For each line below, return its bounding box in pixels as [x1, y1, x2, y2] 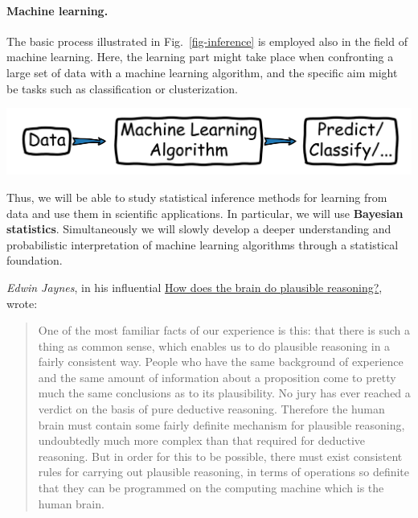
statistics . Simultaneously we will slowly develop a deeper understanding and [6, 220, 391, 237]
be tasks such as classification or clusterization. [6, 80, 238, 97]
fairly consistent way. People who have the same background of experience [38, 353, 404, 370]
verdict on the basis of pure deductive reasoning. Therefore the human [38, 401, 385, 417]
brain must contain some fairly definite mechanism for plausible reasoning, [38, 416, 405, 433]
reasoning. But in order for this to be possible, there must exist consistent [38, 447, 403, 464]
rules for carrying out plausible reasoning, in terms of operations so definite [38, 463, 410, 480]
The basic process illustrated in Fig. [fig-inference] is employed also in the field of [6, 32, 408, 49]
